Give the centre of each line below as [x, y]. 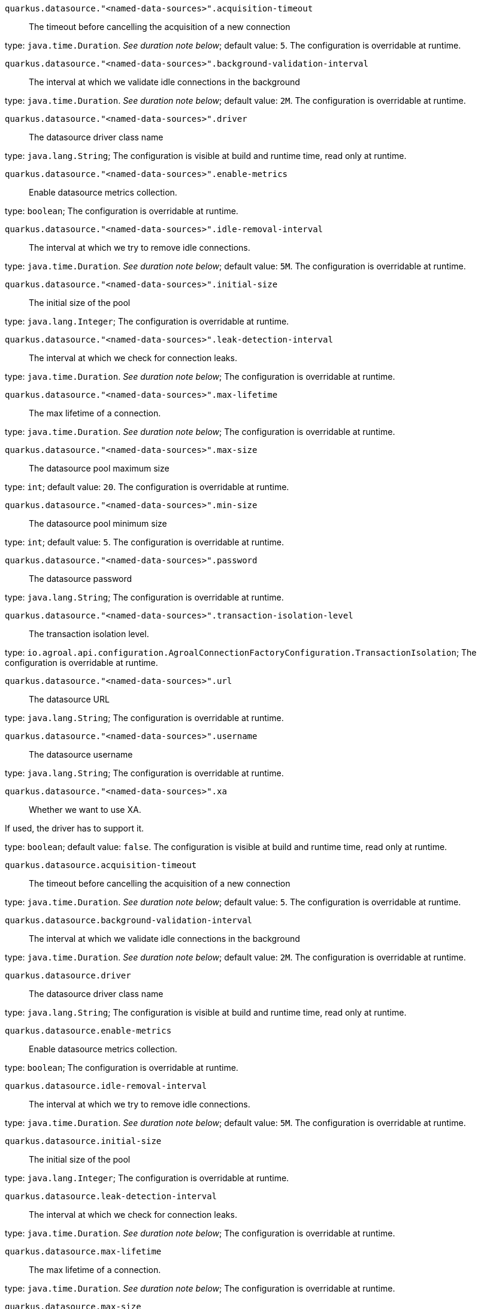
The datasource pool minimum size [98, 523]
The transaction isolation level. [89, 634]
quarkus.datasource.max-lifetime [83, 1251]
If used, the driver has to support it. [75, 828]
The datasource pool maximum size [99, 468]
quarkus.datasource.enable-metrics [88, 1031]
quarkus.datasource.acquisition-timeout [101, 865]
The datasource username [81, 754]
